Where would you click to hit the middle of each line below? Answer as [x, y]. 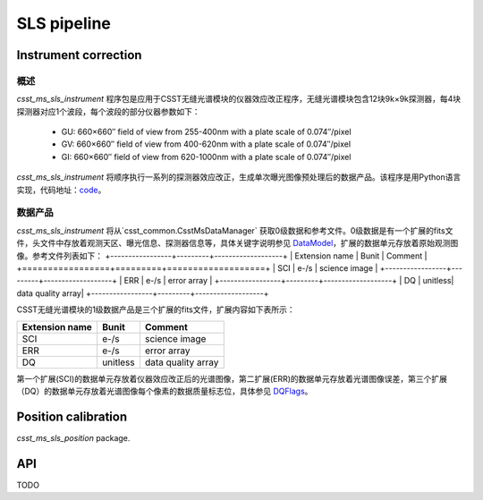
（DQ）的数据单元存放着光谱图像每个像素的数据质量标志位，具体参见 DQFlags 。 [165, 391]
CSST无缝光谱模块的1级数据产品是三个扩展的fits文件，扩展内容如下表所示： [156, 309]
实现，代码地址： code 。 [61, 190]
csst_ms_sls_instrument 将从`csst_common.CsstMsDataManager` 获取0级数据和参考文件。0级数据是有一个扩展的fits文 [235, 230]
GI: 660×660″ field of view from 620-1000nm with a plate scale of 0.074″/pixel [206, 157]
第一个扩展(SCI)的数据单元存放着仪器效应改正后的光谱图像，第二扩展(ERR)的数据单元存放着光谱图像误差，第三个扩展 [232, 378]
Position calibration [72, 416]
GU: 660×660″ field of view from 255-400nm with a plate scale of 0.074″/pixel [207, 132]
